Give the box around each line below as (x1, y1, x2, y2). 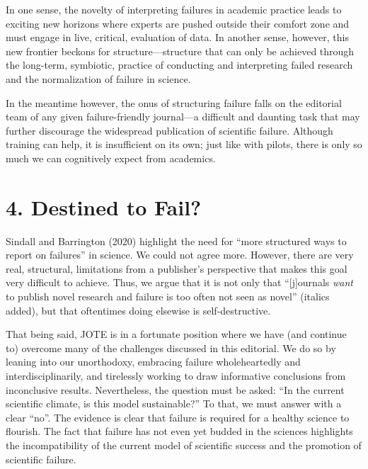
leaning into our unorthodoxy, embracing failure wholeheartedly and (6, 354, 301, 369)
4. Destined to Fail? (6, 192, 202, 221)
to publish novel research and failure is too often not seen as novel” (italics (6, 289, 330, 304)
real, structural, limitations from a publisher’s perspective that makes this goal (6, 261, 347, 276)
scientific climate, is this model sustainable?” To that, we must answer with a (6, 396, 342, 411)
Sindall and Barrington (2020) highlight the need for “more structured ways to (6, 233, 347, 248)
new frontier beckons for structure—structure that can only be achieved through (6, 43, 355, 58)
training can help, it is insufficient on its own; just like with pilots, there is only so (6, 137, 362, 152)
